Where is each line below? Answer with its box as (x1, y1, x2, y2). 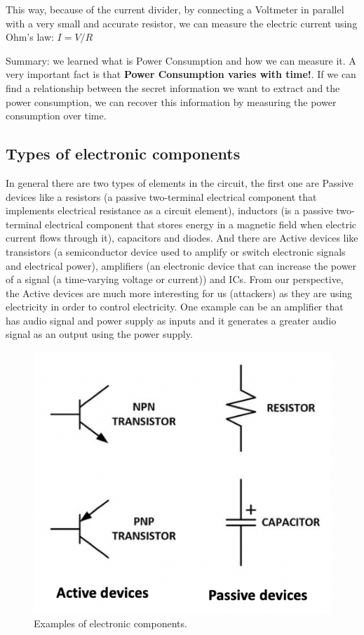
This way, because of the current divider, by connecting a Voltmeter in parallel (6, 2, 344, 16)
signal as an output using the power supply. (6, 327, 193, 341)
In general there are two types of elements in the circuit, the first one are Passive (6, 175, 353, 190)
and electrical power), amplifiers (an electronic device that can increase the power (6, 258, 357, 273)
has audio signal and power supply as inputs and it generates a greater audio (6, 313, 337, 327)
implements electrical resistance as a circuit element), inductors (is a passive (6, 203, 333, 218)
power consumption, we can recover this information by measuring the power (6, 94, 337, 109)
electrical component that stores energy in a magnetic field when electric (45, 216, 357, 231)
